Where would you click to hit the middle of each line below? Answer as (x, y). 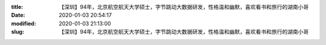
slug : (18, 32)
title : (17, 7)
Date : (18, 15)
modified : (24, 23)
